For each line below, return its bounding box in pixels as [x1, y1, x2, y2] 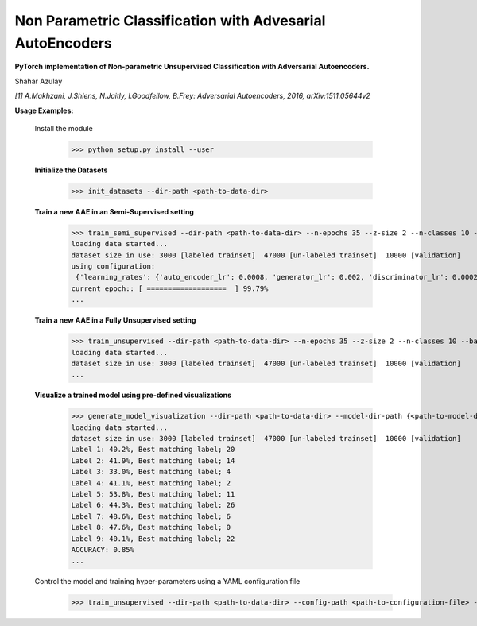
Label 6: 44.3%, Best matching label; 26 [71, 500, 235, 510]
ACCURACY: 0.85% [71, 545, 135, 554]
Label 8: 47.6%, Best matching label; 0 [71, 523, 231, 532]
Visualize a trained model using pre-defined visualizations [34, 390, 232, 400]
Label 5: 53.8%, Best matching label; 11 [71, 489, 235, 499]
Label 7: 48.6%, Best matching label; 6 [71, 512, 231, 520]
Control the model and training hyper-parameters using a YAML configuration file [34, 577, 301, 586]
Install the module [34, 123, 93, 133]
